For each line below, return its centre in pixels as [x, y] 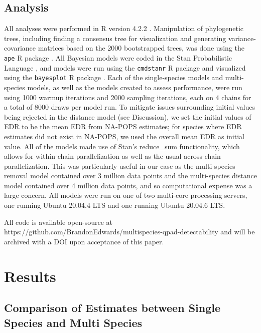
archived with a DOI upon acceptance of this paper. [84, 241]
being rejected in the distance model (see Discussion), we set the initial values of [128, 116]
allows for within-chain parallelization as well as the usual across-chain [112, 156]
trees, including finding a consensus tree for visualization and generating [115, 38]
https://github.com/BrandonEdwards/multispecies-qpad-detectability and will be [129, 232]
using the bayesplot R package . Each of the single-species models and [114, 77]
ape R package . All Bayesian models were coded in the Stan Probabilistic [118, 57]
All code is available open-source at [58, 222]
